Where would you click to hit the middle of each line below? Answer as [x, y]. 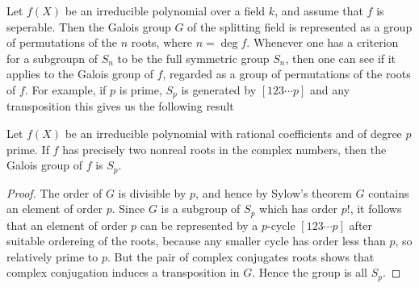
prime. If [28, 149]
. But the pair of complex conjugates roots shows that [241, 256]
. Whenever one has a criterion [323, 42]
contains [389, 192]
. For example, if [65, 89]
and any [330, 89]
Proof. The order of [54, 192]
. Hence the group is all [310, 272]
